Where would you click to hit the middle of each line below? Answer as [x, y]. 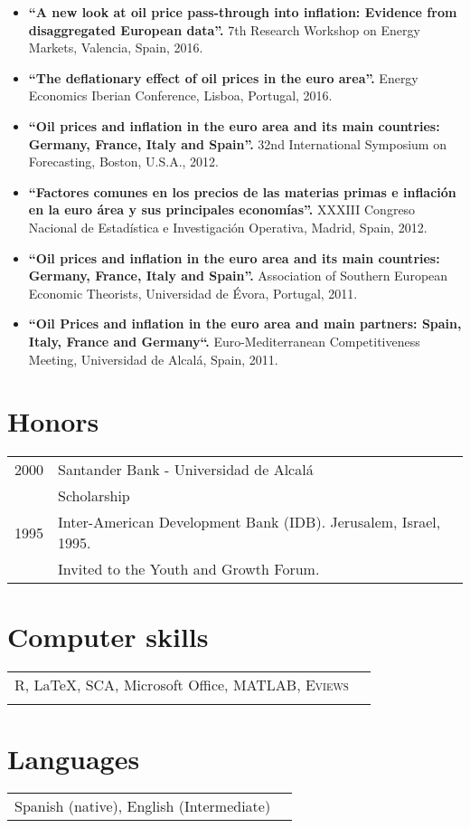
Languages [74, 758]
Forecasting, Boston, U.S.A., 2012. [124, 162]
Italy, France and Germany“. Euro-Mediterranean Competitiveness [224, 341]
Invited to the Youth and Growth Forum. [189, 569]
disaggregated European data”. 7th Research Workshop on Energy [224, 29]
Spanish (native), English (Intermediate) [143, 806]
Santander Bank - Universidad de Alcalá [186, 470]
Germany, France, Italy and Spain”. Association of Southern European [238, 276]
